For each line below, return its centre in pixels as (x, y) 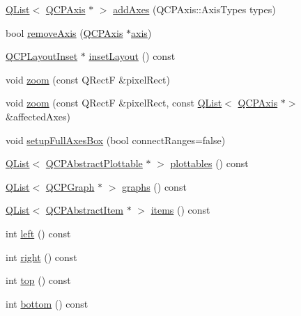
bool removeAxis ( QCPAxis (64, 32)
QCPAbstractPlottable (94, 163)
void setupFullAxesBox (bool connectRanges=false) (116, 140)
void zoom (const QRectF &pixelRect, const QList (114, 103)
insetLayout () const (132, 56)
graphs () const (154, 186)
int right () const (41, 256)
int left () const (38, 233)
